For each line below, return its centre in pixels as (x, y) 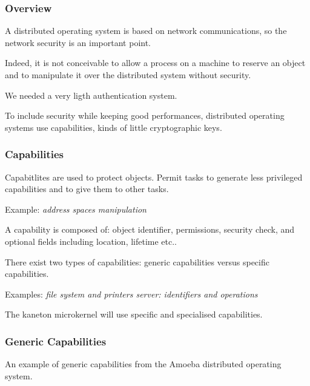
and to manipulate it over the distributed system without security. (128, 75)
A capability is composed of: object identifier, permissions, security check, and (150, 229)
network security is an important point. (78, 42)
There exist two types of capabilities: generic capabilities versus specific (137, 261)
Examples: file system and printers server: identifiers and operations (131, 294)
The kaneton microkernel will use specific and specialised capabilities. (134, 314)
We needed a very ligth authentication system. (91, 95)
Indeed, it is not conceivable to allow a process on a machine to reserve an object (155, 63)
